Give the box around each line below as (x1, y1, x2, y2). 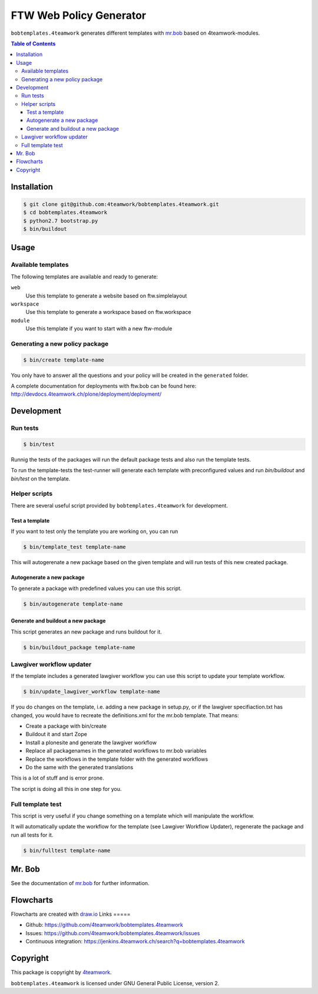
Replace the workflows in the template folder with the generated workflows (25, 756, 208, 763)
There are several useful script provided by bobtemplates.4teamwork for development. (11, 502, 228, 509)
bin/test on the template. (11, 475, 71, 482)
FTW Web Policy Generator (11, 9, 147, 22)
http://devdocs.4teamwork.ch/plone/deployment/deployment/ (11, 390, 162, 397)
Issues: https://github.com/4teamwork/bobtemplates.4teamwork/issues (25, 929, 200, 936)
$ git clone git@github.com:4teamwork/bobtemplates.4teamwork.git (23, 201, 219, 207)
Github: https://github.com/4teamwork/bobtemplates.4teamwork (25, 922, 184, 929)
